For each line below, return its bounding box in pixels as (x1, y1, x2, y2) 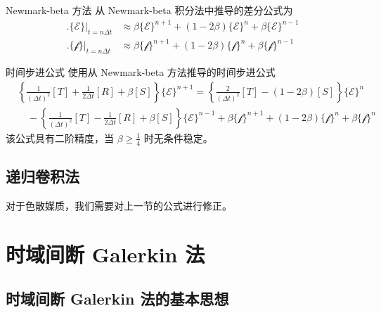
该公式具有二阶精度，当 (6, 130, 114, 145)
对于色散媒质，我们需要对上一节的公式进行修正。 (6, 198, 232, 212)
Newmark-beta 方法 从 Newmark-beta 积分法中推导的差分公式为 (6, 3, 293, 17)
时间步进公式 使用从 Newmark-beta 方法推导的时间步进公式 (6, 65, 276, 79)
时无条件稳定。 (143, 130, 213, 145)
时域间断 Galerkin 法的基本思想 (6, 288, 229, 309)
